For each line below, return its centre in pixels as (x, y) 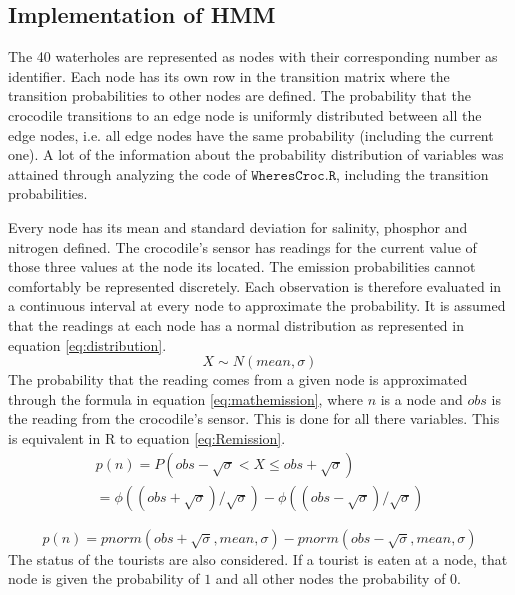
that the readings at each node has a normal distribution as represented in (236, 324)
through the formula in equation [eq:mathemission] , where (185, 398)
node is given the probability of (104, 578)
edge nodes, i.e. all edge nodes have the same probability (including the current (251, 134)
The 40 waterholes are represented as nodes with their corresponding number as (253, 56)
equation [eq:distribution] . (87, 344)
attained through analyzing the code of (127, 173)
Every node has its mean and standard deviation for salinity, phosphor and (238, 226)
